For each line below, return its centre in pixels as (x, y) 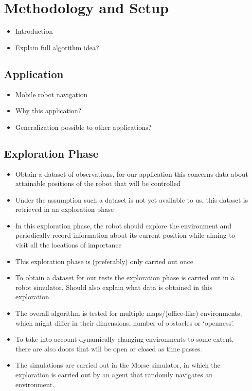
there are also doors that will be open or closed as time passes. (109, 348)
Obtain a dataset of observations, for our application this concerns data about (132, 174)
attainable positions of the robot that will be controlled (98, 183)
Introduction (34, 31)
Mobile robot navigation (51, 94)
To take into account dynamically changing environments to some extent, (125, 339)
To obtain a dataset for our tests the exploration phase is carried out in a (125, 278)
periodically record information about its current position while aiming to (125, 235)
